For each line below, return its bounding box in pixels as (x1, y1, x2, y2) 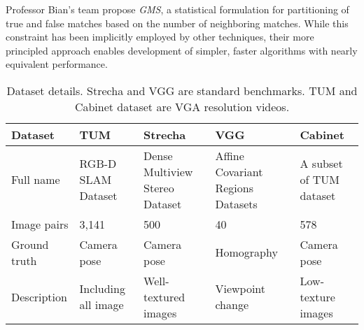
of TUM (300, 171, 339, 188)
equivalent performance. (6, 57, 108, 71)
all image (79, 296, 124, 313)
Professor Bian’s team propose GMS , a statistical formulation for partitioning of (6, 2, 349, 16)
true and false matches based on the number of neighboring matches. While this (6, 15, 349, 30)
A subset (300, 155, 343, 172)
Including (79, 280, 125, 297)
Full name (11, 171, 60, 188)
